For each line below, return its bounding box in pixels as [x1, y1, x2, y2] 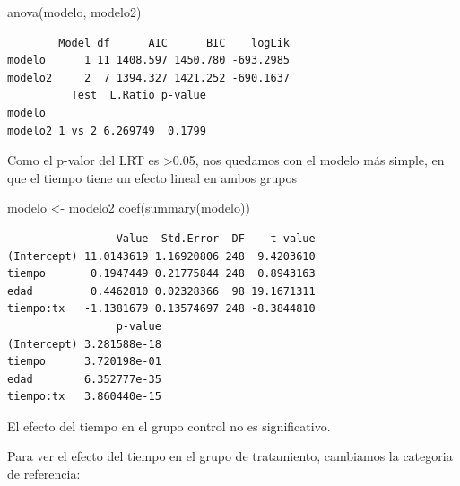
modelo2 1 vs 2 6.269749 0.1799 [7, 124, 206, 137]
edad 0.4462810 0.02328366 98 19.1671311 [7, 284, 316, 298]
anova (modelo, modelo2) [7, 3, 142, 21]
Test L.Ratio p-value [71, 89, 206, 102]
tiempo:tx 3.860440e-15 [7, 390, 161, 404]
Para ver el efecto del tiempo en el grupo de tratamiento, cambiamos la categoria [7, 447, 453, 465]
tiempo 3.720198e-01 [7, 355, 161, 369]
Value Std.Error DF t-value [116, 231, 316, 245]
